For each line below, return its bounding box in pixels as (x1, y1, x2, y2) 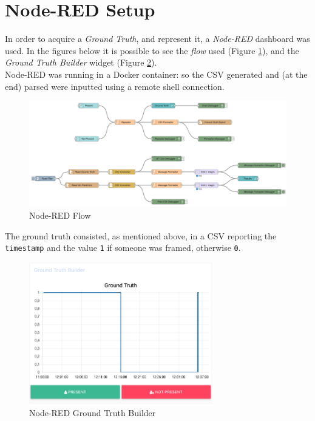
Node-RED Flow (29, 209, 91, 221)
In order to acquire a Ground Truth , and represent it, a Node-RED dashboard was (5, 32, 310, 45)
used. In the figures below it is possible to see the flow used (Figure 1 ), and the (5, 44, 299, 56)
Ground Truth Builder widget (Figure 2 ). (5, 56, 157, 69)
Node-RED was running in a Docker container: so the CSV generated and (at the (5, 67, 308, 80)
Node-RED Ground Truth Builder (29, 406, 156, 419)
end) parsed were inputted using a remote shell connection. (5, 80, 225, 92)
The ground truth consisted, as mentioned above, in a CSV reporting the (5, 229, 277, 242)
